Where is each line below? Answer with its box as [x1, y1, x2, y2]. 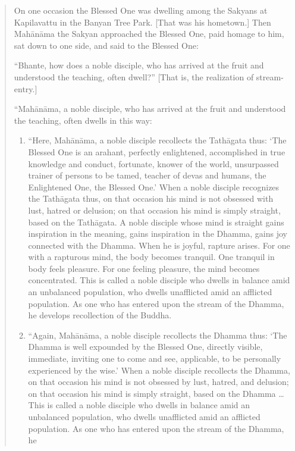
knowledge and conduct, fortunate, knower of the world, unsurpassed [28, 157, 279, 170]
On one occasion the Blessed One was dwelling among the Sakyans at [14, 4, 268, 16]
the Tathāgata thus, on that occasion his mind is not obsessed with [28, 192, 274, 205]
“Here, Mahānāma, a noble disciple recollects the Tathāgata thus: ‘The [28, 134, 287, 146]
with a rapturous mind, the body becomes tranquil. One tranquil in [28, 250, 275, 263]
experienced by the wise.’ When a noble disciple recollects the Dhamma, [28, 364, 290, 376]
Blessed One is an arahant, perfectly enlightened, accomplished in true [28, 145, 285, 158]
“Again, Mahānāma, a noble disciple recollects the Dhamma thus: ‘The [28, 328, 287, 341]
